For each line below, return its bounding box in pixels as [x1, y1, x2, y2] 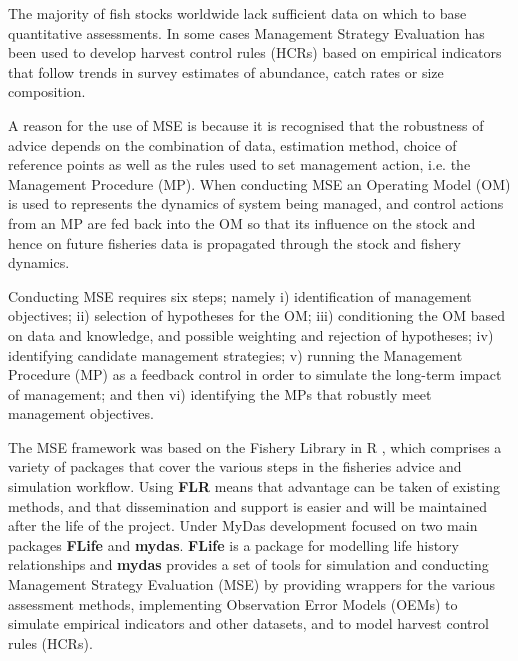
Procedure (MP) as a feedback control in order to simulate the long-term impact [8, 364, 502, 385]
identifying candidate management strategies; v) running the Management [8, 344, 463, 365]
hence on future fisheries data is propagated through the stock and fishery [8, 232, 461, 253]
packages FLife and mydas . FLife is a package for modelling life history [8, 534, 460, 555]
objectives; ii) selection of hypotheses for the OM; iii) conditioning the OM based [8, 305, 506, 326]
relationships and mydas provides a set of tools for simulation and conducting [8, 554, 489, 575]
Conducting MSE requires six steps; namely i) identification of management [8, 285, 472, 306]
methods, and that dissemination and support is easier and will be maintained [8, 495, 487, 516]
